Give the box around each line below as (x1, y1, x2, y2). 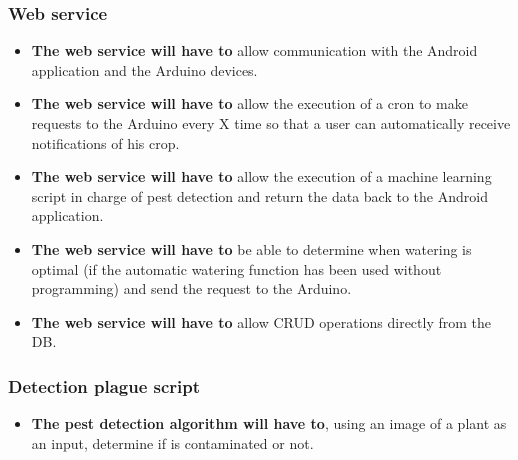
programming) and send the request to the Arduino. (31, 278, 352, 299)
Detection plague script (8, 373, 201, 398)
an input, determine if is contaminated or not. (31, 432, 314, 453)
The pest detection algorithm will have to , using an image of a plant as (31, 413, 507, 434)
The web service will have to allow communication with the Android (31, 40, 478, 61)
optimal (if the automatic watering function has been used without (31, 258, 442, 279)
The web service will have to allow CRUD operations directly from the (31, 311, 492, 332)
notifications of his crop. (31, 132, 180, 153)
